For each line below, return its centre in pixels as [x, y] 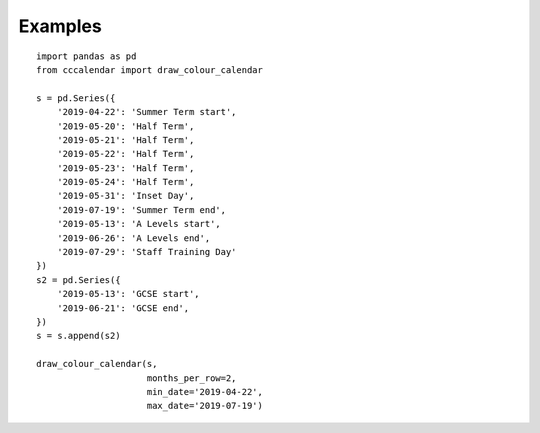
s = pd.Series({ [76, 98]
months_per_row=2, [191, 378]
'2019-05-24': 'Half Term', [125, 182]
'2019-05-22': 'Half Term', [125, 154]
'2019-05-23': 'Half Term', [125, 168]
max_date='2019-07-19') [205, 406]
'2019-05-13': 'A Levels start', [139, 224]
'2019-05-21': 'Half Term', [125, 139]
